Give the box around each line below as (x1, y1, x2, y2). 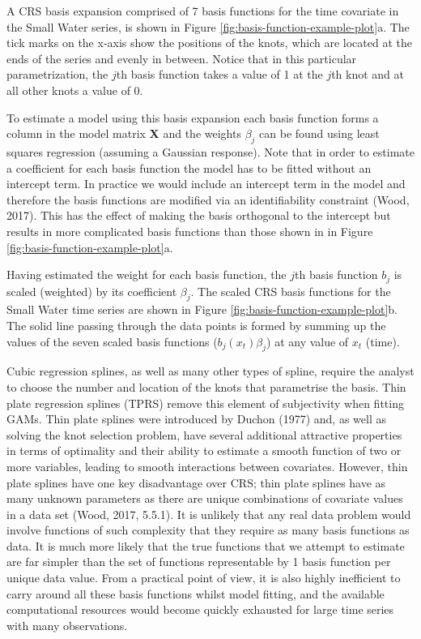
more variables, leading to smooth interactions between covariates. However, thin (6, 457, 408, 474)
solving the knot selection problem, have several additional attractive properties (6, 426, 402, 443)
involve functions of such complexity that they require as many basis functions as (6, 521, 410, 538)
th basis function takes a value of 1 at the (116, 66, 323, 83)
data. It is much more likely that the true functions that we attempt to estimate (6, 537, 405, 554)
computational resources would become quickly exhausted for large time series (6, 601, 394, 618)
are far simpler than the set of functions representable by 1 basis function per (6, 553, 391, 570)
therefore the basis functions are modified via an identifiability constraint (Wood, (6, 191, 410, 208)
